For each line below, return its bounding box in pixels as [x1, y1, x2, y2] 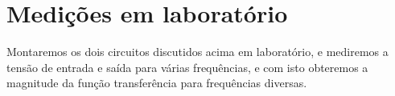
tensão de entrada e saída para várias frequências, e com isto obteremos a [6, 58, 368, 75]
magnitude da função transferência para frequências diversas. [6, 74, 307, 91]
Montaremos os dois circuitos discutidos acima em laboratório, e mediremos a [6, 43, 389, 60]
